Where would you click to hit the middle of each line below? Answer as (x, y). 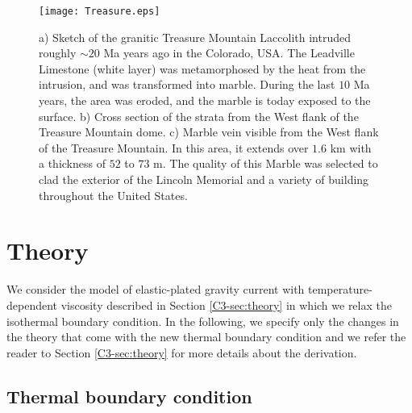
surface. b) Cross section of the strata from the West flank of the (199, 116)
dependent (32, 305)
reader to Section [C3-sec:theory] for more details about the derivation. (182, 352)
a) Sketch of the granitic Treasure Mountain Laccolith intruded (195, 37)
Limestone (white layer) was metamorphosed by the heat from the (202, 68)
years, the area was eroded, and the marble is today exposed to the (205, 100)
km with (351, 147)
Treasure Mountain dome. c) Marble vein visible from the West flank (209, 132)
